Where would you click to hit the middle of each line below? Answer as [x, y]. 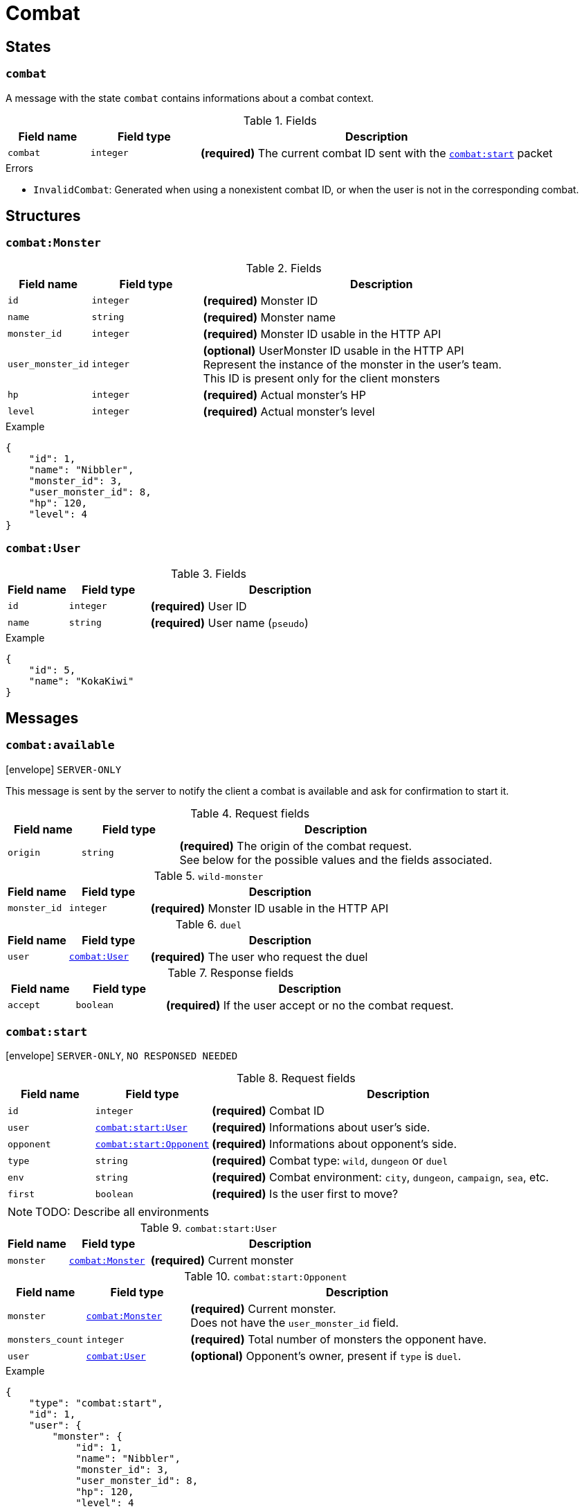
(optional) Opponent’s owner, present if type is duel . [326, 1356]
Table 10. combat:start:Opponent [266, 1277]
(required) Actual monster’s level [289, 411]
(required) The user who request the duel [259, 956]
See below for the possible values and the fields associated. [336, 859]
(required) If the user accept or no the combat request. [310, 1005]
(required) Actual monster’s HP [284, 395]
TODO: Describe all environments [122, 1212]
